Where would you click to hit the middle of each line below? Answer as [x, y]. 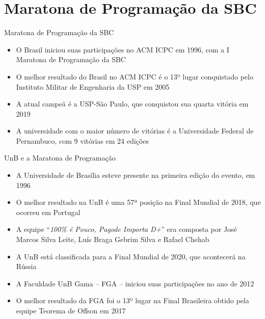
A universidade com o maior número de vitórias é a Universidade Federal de [135, 131]
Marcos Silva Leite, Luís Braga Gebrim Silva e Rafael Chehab [113, 239]
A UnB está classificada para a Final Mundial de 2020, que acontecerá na [131, 256]
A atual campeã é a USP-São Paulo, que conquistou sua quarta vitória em [132, 104]
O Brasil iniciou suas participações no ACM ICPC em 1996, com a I [123, 49]
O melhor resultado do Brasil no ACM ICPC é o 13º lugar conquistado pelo [135, 76]
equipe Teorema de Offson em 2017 [71, 310]
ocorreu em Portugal [48, 212]
